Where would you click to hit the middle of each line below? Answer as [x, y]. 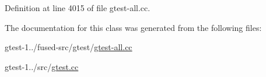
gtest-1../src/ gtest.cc [42, 66]
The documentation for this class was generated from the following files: [133, 27]
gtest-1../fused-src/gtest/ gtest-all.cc [69, 47]
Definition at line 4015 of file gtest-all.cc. [78, 8]
